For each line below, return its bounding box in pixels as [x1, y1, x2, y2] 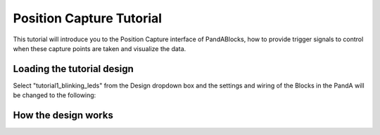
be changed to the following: [13, 91, 96, 99]
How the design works [13, 109, 114, 122]
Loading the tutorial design [13, 63, 134, 75]
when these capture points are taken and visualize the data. [13, 44, 186, 52]
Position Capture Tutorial [13, 10, 162, 26]
